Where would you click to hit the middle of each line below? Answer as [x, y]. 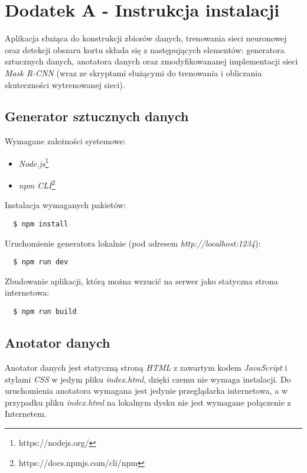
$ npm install [41, 224]
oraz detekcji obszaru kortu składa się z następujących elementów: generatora [145, 49]
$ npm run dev [41, 262]
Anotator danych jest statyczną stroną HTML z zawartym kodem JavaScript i [146, 367]
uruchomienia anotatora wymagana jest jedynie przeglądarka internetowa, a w [146, 391]
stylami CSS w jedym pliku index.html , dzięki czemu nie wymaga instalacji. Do [148, 379]
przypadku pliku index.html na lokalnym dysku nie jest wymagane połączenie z [148, 402]
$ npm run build [45, 312]
